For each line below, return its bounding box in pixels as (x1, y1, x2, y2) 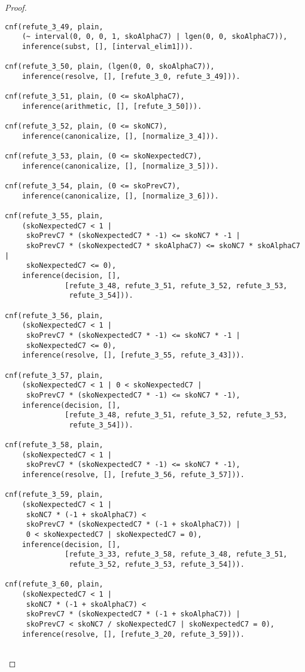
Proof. (5, 1, 27, 13)
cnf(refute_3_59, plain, (5, 490, 103, 499)
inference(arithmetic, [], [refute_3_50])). (22, 102, 202, 111)
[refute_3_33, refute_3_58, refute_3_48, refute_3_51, (65, 550, 288, 559)
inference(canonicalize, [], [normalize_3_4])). (22, 132, 219, 140)
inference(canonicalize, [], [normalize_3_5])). (22, 161, 219, 170)
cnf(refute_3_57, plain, (5, 371, 103, 380)
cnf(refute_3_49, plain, (5, 22, 103, 31)
